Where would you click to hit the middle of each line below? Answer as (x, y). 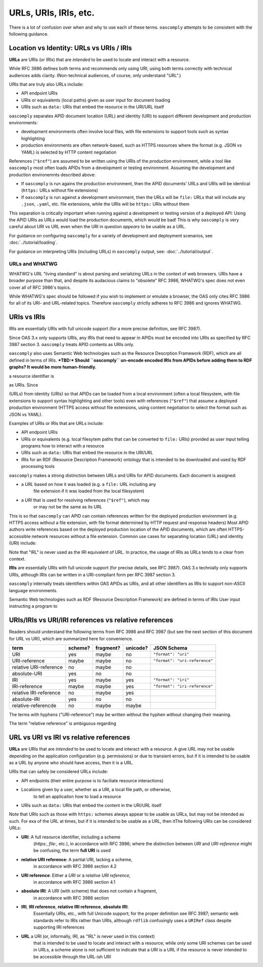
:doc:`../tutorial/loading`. (33, 242)
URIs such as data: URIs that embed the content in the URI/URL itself (91, 805)
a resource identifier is (32, 376)
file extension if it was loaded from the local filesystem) (89, 491)
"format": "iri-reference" (183, 687)
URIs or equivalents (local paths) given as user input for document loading (96, 100)
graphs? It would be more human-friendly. (53, 367)
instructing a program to (33, 606)
